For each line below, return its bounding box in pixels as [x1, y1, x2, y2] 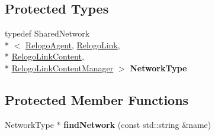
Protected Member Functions [5, 90, 189, 108]
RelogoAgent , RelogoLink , [25, 38, 120, 51]
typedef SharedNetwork [5, 27, 90, 39]
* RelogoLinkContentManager [5, 61, 114, 74]
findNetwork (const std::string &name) [63, 118, 211, 130]
